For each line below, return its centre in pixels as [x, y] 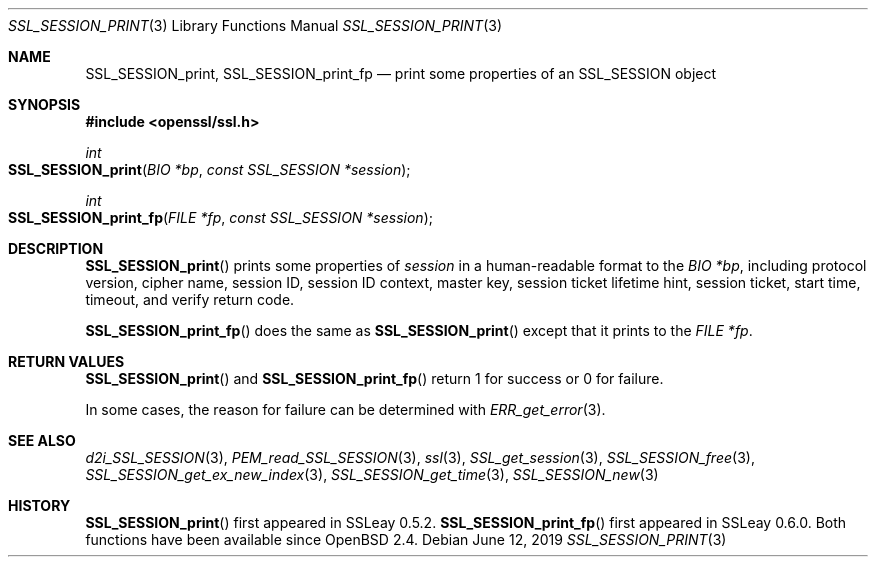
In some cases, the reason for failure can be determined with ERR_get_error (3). [345, 409]
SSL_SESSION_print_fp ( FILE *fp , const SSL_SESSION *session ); [220, 217]
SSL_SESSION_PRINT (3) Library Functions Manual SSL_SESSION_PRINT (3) [255, 25]
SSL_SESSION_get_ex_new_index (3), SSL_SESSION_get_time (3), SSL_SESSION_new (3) [372, 474]
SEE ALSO [42, 440]
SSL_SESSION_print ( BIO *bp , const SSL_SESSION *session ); [209, 169]
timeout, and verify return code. [190, 299]
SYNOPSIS [44, 104]
